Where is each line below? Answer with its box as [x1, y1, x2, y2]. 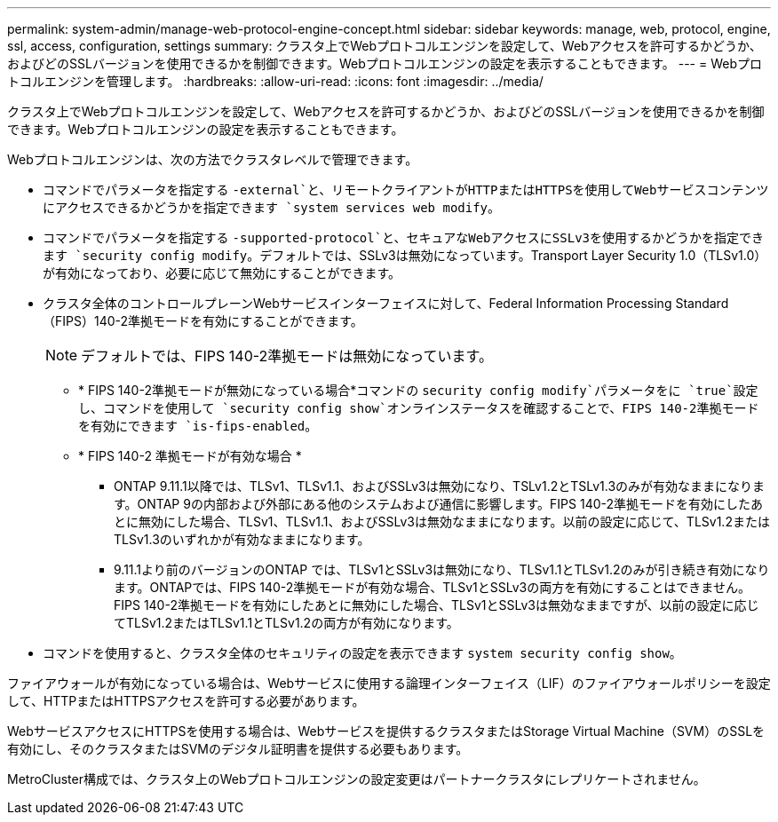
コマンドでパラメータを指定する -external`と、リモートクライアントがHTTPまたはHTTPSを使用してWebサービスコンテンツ [43, 182, 769, 197]
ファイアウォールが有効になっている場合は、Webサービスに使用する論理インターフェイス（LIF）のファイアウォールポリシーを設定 [7, 676, 771, 691]
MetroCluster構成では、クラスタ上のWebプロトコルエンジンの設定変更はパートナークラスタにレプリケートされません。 [7, 771, 706, 786]
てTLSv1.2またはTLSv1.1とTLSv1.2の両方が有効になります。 [114, 615, 459, 630]
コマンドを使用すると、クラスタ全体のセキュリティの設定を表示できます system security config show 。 [43, 645, 682, 660]
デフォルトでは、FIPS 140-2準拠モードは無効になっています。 [81, 347, 493, 365]
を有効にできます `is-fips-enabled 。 [78, 418, 318, 433]
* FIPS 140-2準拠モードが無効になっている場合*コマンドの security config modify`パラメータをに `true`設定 [78, 383, 758, 398]
